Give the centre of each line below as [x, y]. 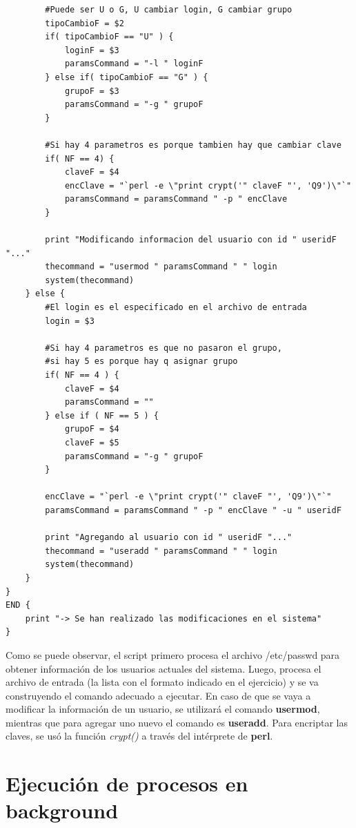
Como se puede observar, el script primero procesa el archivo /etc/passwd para [173, 654]
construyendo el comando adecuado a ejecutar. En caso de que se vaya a [158, 695]
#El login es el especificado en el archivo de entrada [176, 308]
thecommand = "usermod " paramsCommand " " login [161, 267]
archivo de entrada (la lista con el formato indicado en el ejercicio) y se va [162, 682]
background [62, 810]
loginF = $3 [92, 50]
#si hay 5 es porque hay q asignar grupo [141, 362]
